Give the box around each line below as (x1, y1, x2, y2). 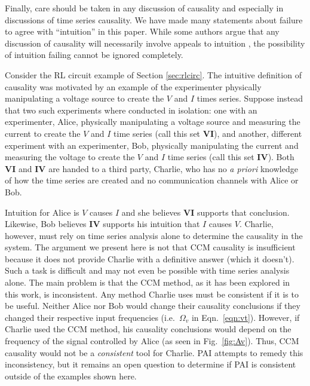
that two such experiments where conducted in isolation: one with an (5, 103, 257, 116)
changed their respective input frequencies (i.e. (5, 311, 175, 323)
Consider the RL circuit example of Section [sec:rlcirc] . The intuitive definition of (5, 68, 302, 81)
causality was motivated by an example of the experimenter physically (5, 80, 262, 93)
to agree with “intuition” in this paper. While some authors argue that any (5, 25, 280, 38)
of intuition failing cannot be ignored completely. (5, 48, 183, 61)
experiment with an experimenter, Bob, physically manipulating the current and (5, 139, 299, 151)
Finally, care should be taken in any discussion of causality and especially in (5, 2, 284, 14)
